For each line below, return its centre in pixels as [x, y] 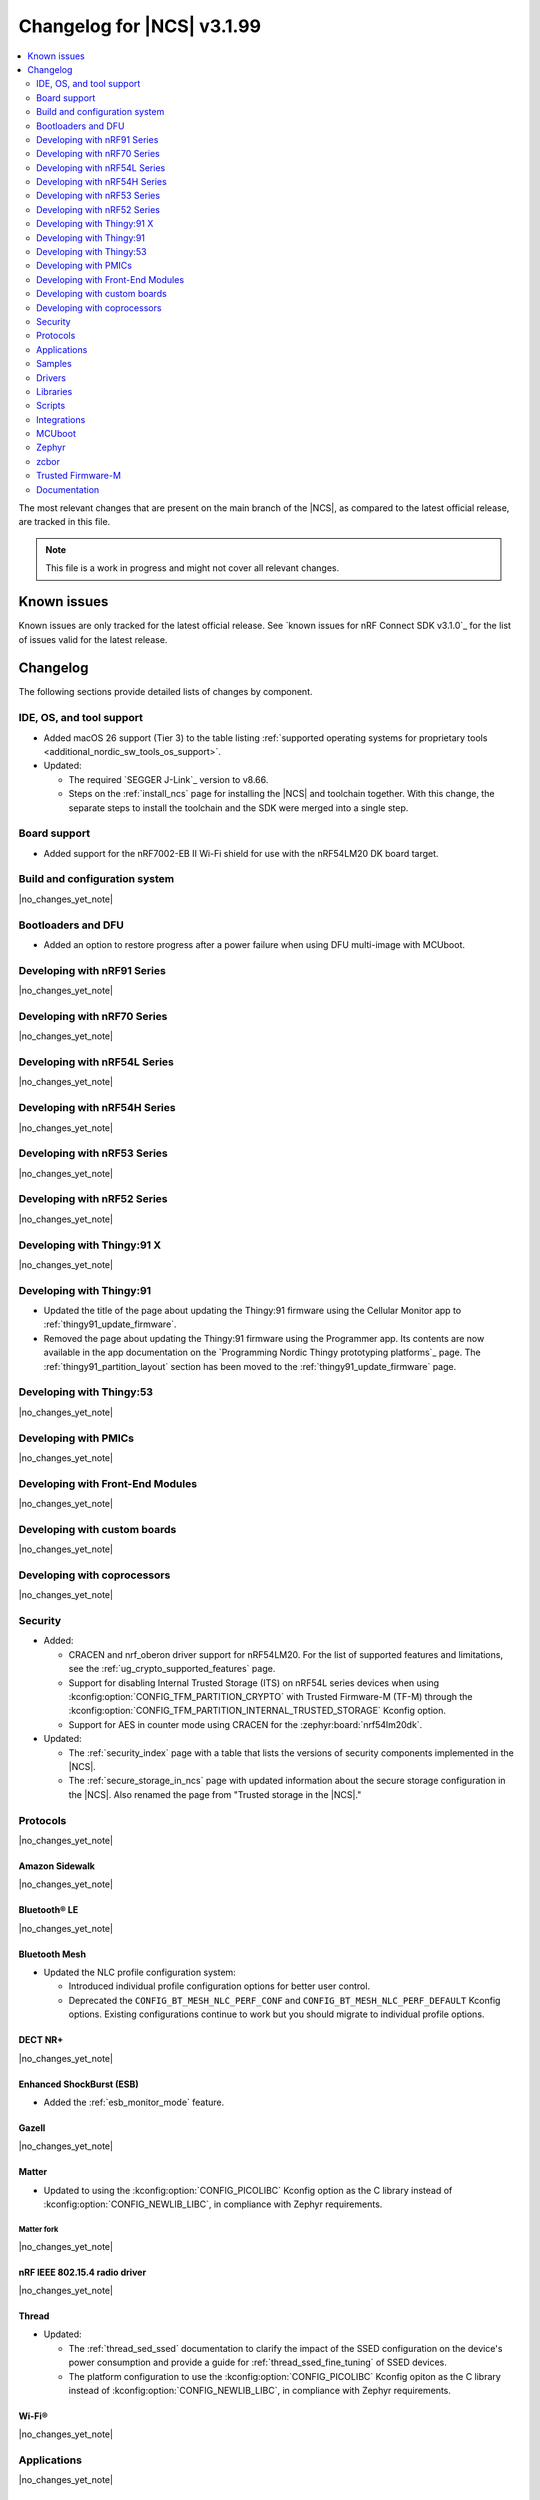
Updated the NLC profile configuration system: [140, 1972]
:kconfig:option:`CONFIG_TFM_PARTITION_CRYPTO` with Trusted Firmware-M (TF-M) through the [270, 1697]
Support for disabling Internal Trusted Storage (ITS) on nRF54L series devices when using [254, 1682]
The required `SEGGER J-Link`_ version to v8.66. [168, 779]
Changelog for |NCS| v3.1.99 [140, 26]
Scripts [51, 406]
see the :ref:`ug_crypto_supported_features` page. [172, 1669]
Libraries [54, 391]
